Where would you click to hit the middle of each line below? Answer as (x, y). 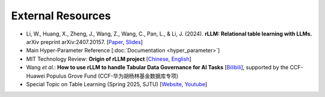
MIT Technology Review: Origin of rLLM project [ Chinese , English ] (109, 59)
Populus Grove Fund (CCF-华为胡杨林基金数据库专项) (112, 76)
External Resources (61, 16)
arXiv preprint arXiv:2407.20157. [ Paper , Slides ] (85, 42)
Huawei (36, 76)
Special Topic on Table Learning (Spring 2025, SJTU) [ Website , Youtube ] (117, 84)
